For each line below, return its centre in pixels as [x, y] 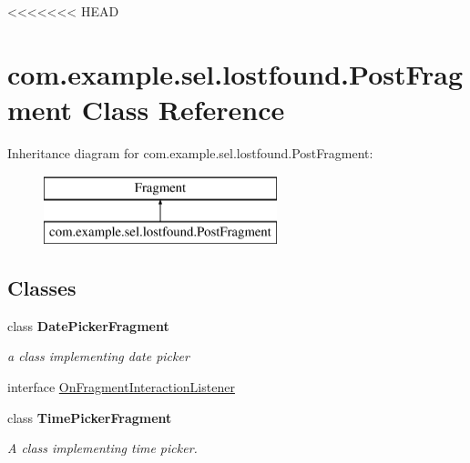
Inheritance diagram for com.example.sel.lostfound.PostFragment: [190, 152]
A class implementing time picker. [102, 448]
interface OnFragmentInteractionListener [121, 387]
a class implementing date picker [98, 356]
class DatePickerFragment [88, 325]
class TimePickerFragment [90, 417]
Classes [42, 288]
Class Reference [183, 109]
